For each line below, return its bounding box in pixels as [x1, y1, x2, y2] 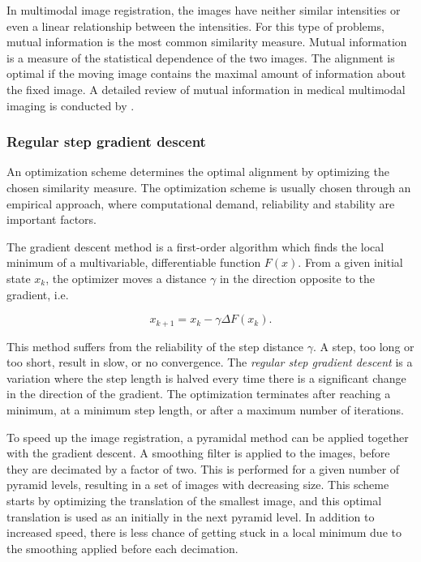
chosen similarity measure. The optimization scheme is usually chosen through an [6, 178, 411, 195]
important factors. [6, 211, 97, 228]
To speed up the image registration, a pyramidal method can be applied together [6, 428, 409, 445]
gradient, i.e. [6, 285, 69, 302]
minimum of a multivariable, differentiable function [6, 254, 261, 271]
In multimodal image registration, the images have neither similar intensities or [6, 2, 401, 18]
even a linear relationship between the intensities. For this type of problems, [6, 17, 384, 34]
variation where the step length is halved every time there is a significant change [6, 369, 406, 386]
